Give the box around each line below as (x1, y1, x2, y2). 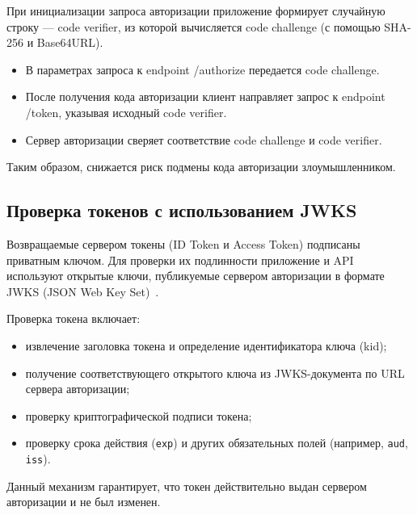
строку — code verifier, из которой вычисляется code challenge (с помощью (6, 18, 381, 35)
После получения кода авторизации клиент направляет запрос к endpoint (25, 88, 385, 105)
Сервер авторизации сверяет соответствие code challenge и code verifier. (25, 131, 382, 148)
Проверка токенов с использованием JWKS (6, 198, 357, 223)
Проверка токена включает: (6, 310, 141, 327)
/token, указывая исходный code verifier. (25, 103, 227, 120)
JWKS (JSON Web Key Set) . (6, 283, 159, 299)
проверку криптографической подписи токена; (25, 407, 252, 424)
